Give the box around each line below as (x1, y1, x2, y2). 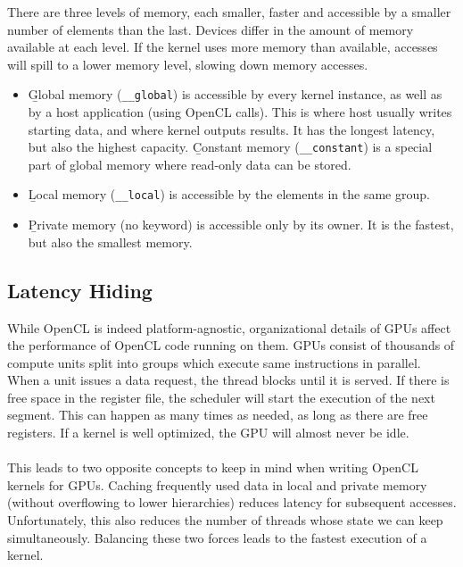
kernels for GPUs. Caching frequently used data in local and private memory (7, 475, 427, 494)
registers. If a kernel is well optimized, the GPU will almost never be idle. (7, 423, 409, 442)
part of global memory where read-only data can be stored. (28, 154, 351, 173)
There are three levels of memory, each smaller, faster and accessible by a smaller (7, 3, 451, 21)
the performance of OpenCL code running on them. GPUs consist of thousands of (7, 336, 455, 354)
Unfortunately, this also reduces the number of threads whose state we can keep (7, 511, 443, 529)
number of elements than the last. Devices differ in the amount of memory (7, 20, 414, 38)
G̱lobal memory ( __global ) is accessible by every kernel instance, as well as (28, 85, 442, 104)
